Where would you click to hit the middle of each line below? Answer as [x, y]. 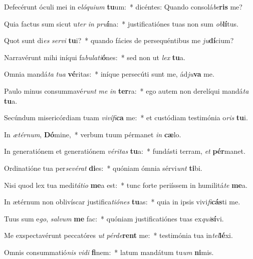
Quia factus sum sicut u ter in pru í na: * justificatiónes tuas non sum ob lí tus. [121, 23]
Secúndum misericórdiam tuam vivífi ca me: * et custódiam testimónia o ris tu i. [126, 117]
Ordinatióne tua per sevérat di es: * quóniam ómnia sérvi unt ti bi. [103, 168]
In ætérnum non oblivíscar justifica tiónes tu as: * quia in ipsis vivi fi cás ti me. [122, 202]
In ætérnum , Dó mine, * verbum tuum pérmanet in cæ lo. [93, 134]
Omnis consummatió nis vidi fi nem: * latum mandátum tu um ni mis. [109, 252]
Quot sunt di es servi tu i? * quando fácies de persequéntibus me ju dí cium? [119, 40]
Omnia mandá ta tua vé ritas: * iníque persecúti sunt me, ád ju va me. [109, 74]
